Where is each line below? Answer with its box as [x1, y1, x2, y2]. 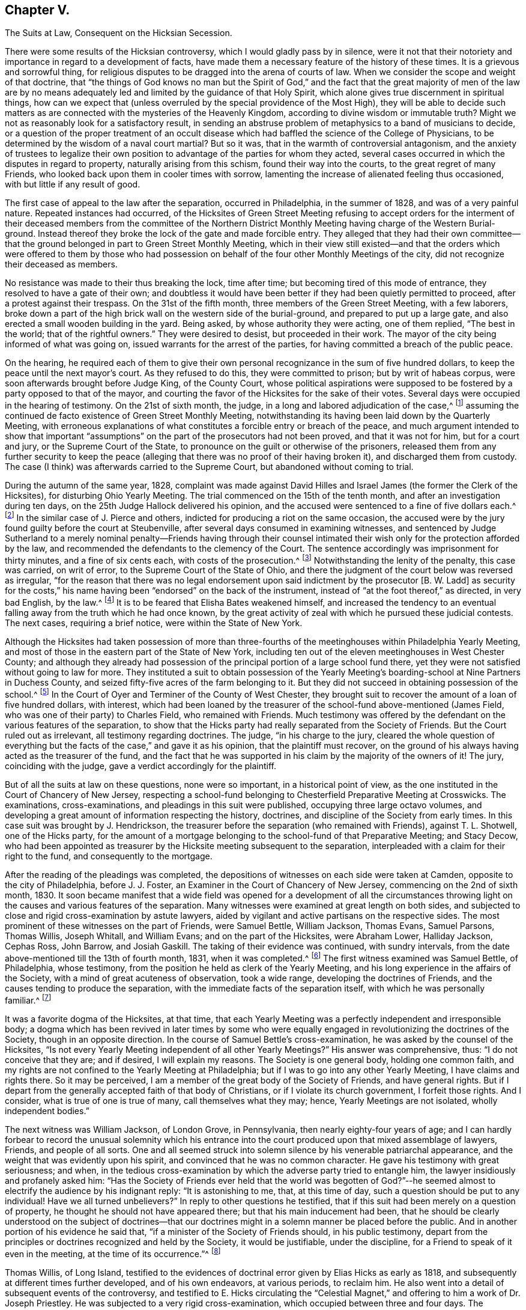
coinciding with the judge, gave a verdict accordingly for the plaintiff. [5, 760, 276, 771]
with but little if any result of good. [5, 179, 141, 190]
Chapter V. [5, 2, 70, 17]
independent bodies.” [5, 1106, 89, 1117]
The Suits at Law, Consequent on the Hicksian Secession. [5, 28, 232, 38]
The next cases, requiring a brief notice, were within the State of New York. [5, 618, 303, 629]
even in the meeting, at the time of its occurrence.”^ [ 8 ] [5, 1247, 221, 1259]
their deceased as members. [5, 259, 118, 270]
